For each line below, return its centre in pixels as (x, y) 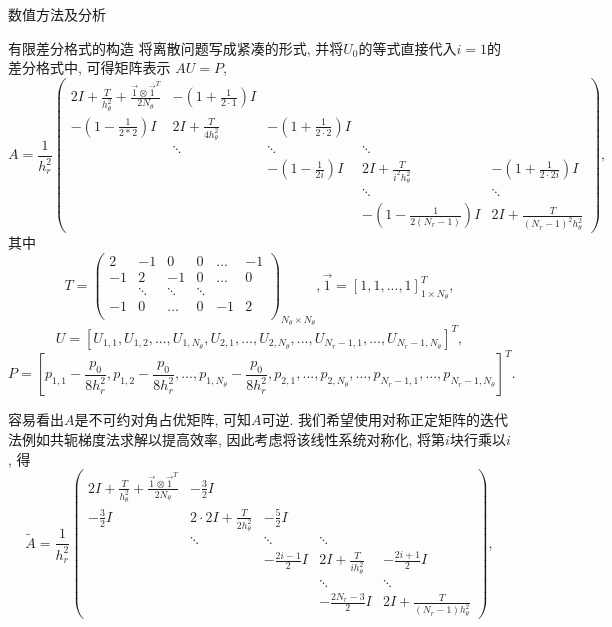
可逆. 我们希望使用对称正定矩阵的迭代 (385, 419)
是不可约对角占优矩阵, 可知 (163, 419)
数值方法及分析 (57, 14)
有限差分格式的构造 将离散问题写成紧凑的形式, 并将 (176, 47)
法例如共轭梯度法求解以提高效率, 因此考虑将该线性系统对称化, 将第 (227, 439)
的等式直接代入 (407, 47)
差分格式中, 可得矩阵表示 (89, 67)
